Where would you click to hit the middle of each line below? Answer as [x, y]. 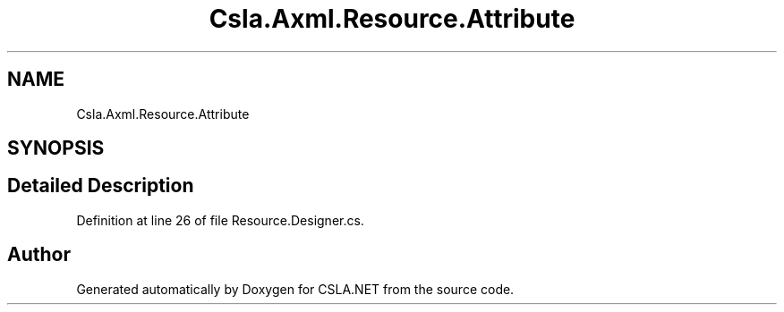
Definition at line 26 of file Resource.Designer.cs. [220, 220]
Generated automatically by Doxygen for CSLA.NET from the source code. [295, 289]
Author [39, 255]
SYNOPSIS [56, 148]
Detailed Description [101, 186]
